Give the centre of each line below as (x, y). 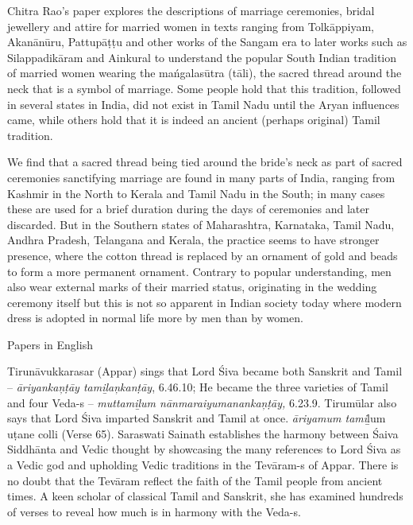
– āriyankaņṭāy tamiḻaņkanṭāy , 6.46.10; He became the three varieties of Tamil (198, 387)
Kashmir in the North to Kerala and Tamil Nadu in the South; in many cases (196, 193)
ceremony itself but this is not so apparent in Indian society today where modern (205, 302)
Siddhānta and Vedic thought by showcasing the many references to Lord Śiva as (204, 449)
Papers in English (50, 344)
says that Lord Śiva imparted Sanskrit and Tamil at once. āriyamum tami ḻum (197, 418)
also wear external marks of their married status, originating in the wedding (192, 287)
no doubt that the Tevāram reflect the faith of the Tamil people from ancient (195, 480)
